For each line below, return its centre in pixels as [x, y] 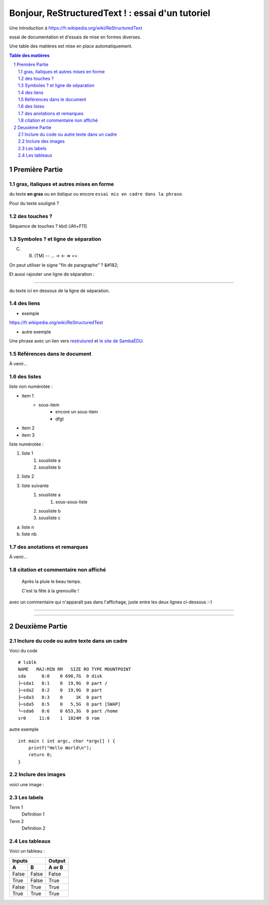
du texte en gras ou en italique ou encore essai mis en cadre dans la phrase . [96, 194]
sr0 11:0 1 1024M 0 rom [59, 718]
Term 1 [16, 807]
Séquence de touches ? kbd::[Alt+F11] [48, 226]
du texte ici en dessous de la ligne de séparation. [60, 291]
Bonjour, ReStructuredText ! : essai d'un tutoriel [110, 13]
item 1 [28, 396]
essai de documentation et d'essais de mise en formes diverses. [75, 37]
